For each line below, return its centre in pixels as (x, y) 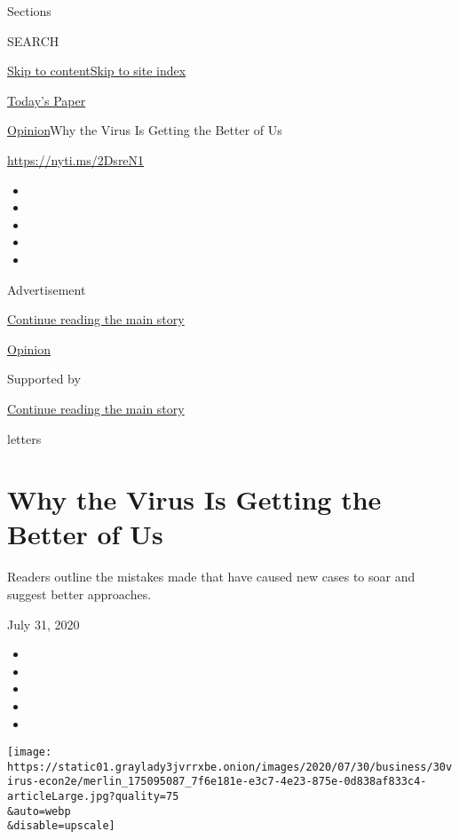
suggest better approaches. (79, 594)
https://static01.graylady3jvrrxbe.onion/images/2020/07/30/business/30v (230, 767)
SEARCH (33, 40)
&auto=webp (39, 811)
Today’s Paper (47, 100)
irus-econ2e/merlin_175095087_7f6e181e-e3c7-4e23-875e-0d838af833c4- (217, 782)
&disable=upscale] (61, 826)
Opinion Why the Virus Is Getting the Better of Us (145, 130)
